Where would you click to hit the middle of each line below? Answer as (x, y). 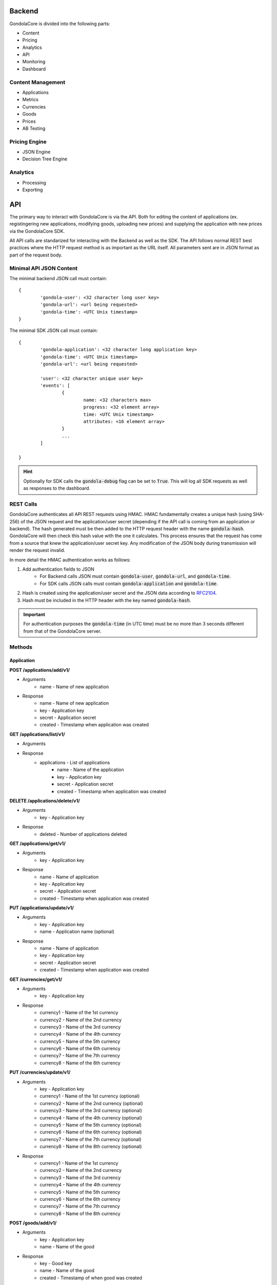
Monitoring (34, 62)
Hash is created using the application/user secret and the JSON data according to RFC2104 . (120, 593)
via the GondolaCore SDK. (37, 231)
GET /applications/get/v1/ (38, 843)
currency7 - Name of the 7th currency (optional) (91, 1139)
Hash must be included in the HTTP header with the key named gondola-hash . (107, 600)
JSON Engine (36, 152)
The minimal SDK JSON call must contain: (54, 331)
